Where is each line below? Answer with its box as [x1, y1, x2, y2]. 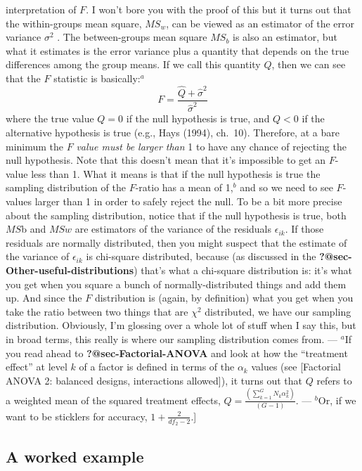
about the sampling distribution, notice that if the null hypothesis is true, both [6, 207, 347, 222]
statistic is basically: [53, 70, 141, 85]
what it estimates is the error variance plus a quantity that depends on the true [6, 43, 349, 58]
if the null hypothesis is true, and [126, 111, 270, 126]
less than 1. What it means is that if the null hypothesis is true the [31, 166, 321, 181]
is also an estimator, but [233, 30, 337, 44]
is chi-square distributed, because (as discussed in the [86, 249, 316, 264]
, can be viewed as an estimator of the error [166, 15, 355, 30]
